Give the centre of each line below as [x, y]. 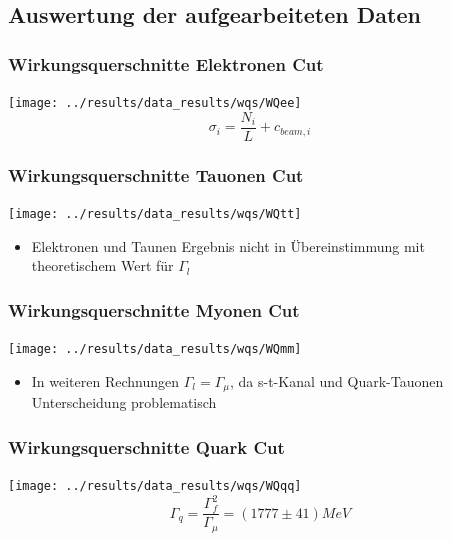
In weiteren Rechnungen [105, 380]
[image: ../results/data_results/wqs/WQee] [155, 103]
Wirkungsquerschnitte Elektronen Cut [166, 63]
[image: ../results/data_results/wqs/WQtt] [155, 213]
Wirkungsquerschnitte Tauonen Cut [156, 174]
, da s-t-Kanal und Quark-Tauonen [337, 380]
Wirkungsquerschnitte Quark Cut [146, 446]
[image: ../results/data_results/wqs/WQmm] [155, 349]
